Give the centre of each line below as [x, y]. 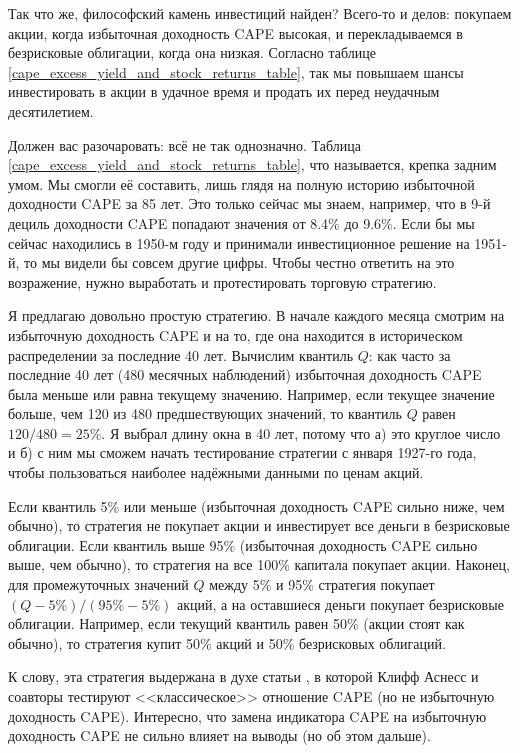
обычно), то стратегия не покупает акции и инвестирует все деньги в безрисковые [259, 525]
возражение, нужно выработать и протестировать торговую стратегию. [222, 281]
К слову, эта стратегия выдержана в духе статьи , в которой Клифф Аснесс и [243, 676]
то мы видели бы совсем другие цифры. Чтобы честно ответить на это [239, 262]
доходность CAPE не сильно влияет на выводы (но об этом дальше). [219, 735]
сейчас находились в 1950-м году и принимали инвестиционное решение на [239, 242]
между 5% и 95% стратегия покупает [322, 584]
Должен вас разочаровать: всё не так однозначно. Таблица [184, 144]
